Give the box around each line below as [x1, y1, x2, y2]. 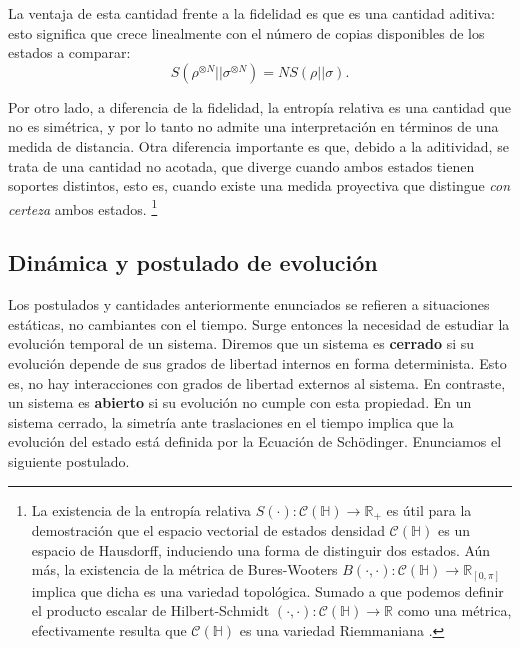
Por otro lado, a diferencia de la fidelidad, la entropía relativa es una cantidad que [8, 96, 511, 117]
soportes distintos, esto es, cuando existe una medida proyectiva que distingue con [8, 175, 511, 196]
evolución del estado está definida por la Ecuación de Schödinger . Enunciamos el [8, 431, 502, 452]
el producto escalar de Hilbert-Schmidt [31, 600, 270, 621]
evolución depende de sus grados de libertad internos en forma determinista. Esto [8, 352, 507, 373]
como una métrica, [397, 600, 512, 621]
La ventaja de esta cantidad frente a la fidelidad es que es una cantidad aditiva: [8, 3, 495, 23]
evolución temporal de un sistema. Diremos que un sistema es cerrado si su [8, 333, 475, 354]
